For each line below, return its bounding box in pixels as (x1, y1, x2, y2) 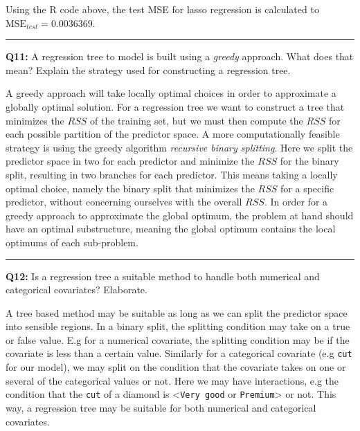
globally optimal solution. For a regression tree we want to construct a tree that (6, 99, 345, 113)
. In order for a (264, 194, 328, 209)
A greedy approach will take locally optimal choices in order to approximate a (6, 86, 336, 100)
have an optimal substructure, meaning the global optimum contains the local (6, 221, 336, 236)
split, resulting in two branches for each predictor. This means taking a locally (6, 167, 338, 181)
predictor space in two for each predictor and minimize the (6, 154, 255, 168)
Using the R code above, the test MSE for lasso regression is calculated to (6, 2, 319, 16)
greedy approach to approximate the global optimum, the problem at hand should (6, 208, 354, 222)
